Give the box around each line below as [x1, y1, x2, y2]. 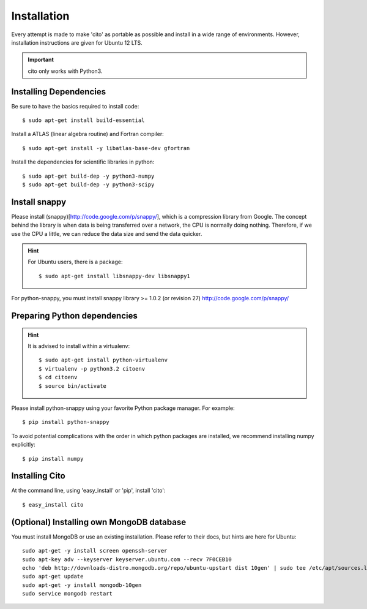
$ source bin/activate [39, 382, 107, 389]
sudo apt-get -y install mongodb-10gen [22, 581, 142, 588]
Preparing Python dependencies [11, 311, 138, 321]
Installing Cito [11, 471, 65, 481]
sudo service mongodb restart [22, 590, 113, 597]
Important [28, 56, 54, 64]
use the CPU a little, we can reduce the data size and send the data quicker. [11, 230, 202, 237]
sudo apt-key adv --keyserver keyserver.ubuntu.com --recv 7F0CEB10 [22, 556, 232, 563]
